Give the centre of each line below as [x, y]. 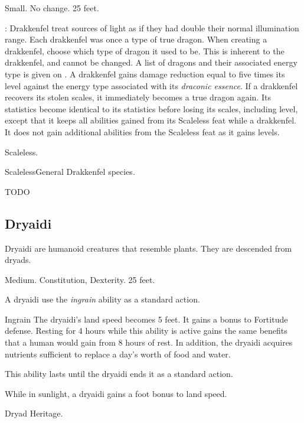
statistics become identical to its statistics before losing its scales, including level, [151, 108]
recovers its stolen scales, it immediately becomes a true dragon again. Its [138, 97]
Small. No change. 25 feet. [52, 8]
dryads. [18, 260]
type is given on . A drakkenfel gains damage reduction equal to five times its [145, 74]
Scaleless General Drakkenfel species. [70, 172]
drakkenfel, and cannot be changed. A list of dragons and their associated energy [151, 62]
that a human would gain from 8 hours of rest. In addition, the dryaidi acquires [149, 342]
